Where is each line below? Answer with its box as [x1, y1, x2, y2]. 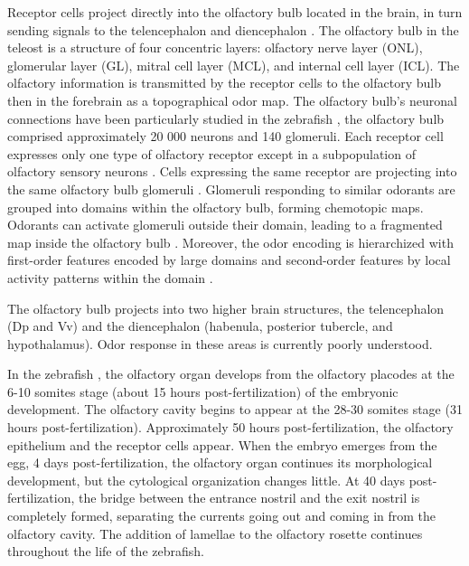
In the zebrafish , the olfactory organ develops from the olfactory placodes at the [7, 364, 455, 383]
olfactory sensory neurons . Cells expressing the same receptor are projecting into [7, 162, 457, 181]
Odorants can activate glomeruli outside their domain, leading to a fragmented [7, 215, 443, 234]
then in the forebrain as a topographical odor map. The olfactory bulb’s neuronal [7, 90, 457, 109]
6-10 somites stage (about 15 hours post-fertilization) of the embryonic [7, 382, 399, 401]
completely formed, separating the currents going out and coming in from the [7, 506, 436, 525]
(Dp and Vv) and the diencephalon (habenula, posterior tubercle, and [7, 316, 393, 335]
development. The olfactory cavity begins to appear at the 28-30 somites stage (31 [7, 400, 463, 419]
